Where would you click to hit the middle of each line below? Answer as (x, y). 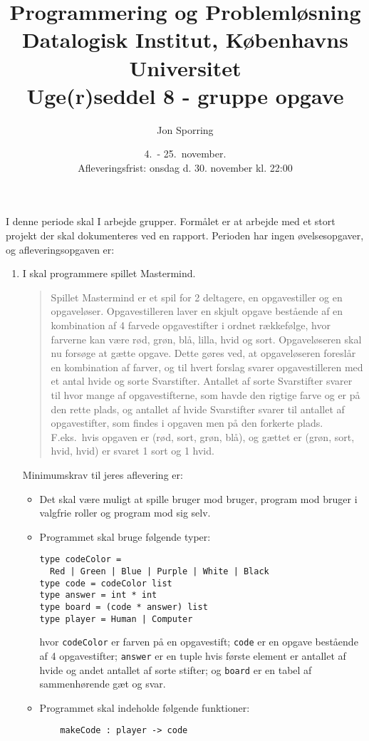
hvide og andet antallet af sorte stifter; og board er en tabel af (176, 669)
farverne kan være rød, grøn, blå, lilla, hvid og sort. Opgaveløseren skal (206, 339)
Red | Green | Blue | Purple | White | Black (159, 571)
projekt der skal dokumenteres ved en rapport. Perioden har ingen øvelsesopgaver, (185, 235)
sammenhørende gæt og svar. (103, 684)
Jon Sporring (185, 129)
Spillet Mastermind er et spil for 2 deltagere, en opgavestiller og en (197, 297)
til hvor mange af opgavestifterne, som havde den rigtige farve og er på (206, 395)
